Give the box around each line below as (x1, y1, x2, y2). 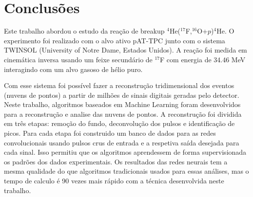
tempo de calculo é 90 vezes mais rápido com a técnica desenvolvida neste (4, 176, 224, 186)
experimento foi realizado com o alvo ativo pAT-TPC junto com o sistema (4, 35, 225, 45)
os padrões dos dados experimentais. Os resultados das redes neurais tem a (4, 156, 228, 166)
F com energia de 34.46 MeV (160, 54, 246, 64)
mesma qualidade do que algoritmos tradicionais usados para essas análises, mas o (4, 166, 249, 176)
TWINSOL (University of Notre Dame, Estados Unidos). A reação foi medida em (4, 45, 247, 55)
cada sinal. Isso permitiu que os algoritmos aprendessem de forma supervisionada (4, 147, 247, 157)
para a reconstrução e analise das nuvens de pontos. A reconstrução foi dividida (4, 108, 242, 119)
